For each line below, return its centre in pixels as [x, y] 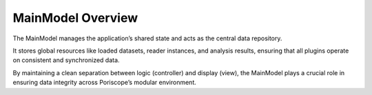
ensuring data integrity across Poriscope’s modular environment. [104, 83]
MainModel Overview [75, 18]
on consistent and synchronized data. [66, 60]
